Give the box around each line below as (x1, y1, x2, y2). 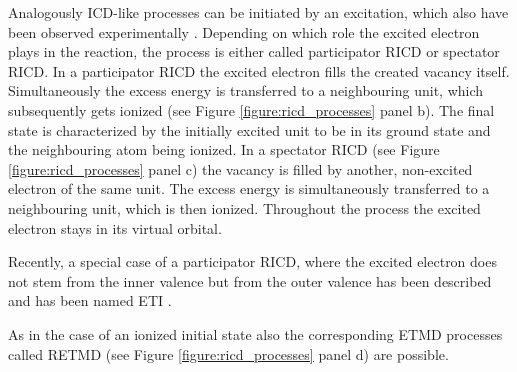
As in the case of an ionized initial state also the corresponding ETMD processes (8, 323, 503, 344)
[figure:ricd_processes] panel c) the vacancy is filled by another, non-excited (8, 158, 473, 179)
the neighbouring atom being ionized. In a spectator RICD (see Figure (8, 139, 440, 160)
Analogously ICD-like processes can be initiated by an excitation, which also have (8, 2, 509, 22)
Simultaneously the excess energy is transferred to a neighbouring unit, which (8, 80, 484, 101)
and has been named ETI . (8, 290, 172, 311)
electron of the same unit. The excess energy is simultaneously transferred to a (8, 178, 490, 199)
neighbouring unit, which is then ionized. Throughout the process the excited (8, 197, 481, 218)
